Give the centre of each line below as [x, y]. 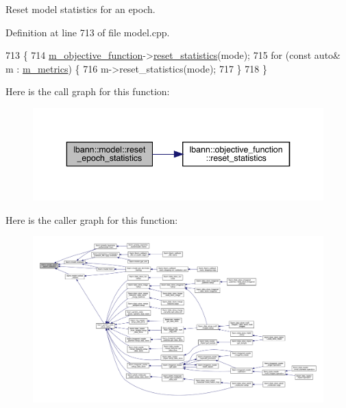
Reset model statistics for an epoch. [81, 9]
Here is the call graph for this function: [88, 91]
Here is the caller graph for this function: [92, 219]
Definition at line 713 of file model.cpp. [88, 32]
